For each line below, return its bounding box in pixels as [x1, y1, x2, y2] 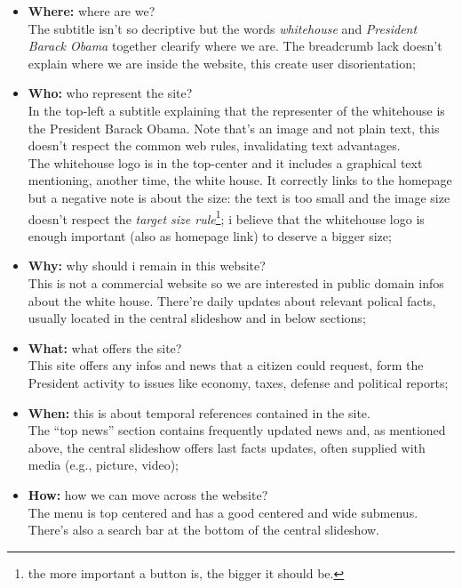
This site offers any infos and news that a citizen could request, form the [28, 356, 424, 375]
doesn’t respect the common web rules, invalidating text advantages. [28, 136, 401, 155]
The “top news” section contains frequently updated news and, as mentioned [28, 421, 446, 439]
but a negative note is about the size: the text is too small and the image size [28, 188, 450, 206]
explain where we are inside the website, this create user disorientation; [28, 53, 416, 72]
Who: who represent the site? [28, 84, 193, 102]
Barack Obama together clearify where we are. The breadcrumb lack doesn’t [28, 36, 442, 55]
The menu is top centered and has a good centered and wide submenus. [28, 503, 418, 521]
